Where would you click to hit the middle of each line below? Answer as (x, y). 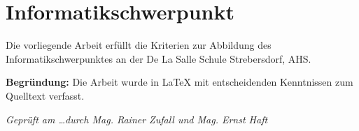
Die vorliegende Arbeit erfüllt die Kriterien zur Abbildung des (139, 45)
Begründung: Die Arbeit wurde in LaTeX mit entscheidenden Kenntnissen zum (179, 82)
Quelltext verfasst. (45, 95)
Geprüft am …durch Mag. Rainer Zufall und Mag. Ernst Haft (137, 119)
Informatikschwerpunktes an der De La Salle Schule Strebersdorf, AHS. (159, 58)
